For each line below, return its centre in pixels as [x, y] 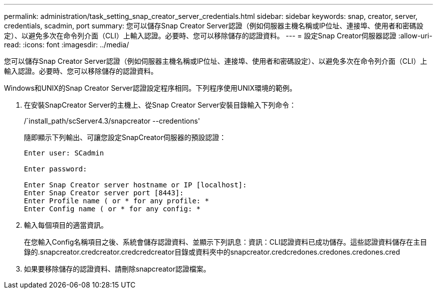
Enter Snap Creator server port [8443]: [104, 193]
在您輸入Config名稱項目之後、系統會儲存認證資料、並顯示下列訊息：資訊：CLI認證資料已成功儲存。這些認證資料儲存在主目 [225, 242]
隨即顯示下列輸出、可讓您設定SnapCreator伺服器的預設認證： [125, 137]
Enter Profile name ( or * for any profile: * [116, 201]
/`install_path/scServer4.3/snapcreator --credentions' [112, 121]
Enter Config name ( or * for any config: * [112, 209]
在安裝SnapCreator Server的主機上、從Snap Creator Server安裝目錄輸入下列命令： [160, 105]
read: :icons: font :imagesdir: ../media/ [67, 45]
